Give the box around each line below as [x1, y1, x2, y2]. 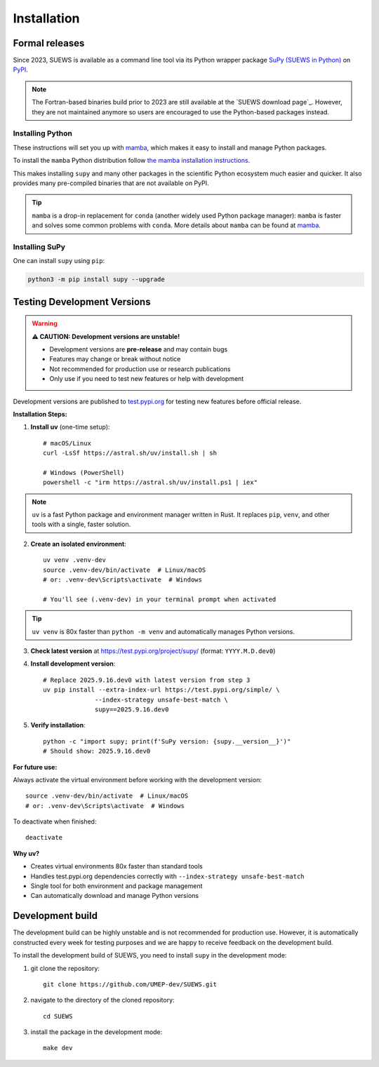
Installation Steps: [13, 410, 67, 418]
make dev [43, 1044, 73, 1052]
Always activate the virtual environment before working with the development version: [13, 775, 262, 784]
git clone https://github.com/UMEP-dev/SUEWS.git [43, 980, 218, 988]
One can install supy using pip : [13, 257, 105, 265]
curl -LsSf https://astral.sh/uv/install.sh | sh [43, 449, 218, 457]
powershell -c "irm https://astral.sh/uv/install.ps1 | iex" [43, 478, 258, 487]
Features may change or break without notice [49, 355, 181, 363]
